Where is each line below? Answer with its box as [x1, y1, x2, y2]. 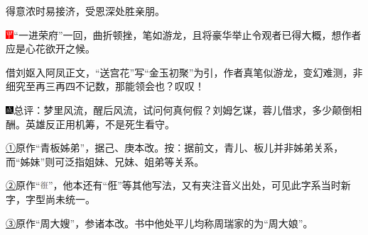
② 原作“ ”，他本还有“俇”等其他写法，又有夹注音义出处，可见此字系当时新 [6, 178, 351, 193]
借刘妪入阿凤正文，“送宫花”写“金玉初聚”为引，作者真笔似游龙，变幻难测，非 [6, 64, 363, 79]
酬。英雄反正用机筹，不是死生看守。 [6, 116, 175, 131]
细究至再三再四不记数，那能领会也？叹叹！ [6, 79, 205, 93]
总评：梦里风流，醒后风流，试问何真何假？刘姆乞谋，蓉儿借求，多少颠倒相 [13, 102, 362, 117]
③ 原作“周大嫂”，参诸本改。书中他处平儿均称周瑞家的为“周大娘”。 [6, 215, 313, 230]
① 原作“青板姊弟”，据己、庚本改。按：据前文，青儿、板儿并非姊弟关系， [6, 140, 344, 155]
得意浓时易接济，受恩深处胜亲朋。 [6, 4, 165, 18]
